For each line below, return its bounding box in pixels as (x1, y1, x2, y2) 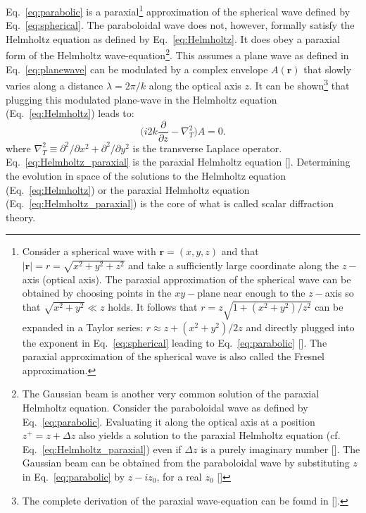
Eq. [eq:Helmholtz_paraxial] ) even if (22, 441, 182, 456)
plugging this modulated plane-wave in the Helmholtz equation (6, 92, 277, 106)
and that (221, 244, 259, 259)
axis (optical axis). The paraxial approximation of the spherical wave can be (22, 271, 351, 286)
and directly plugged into (246, 319, 355, 334)
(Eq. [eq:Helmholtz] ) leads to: (6, 106, 134, 120)
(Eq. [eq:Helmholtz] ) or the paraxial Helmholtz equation (6, 182, 250, 197)
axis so (324, 285, 354, 300)
